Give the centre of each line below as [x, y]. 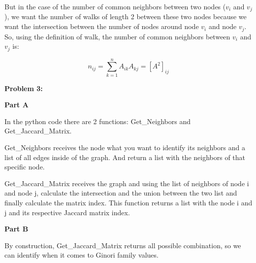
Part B [16, 229]
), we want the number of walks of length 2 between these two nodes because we [126, 16]
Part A [16, 105]
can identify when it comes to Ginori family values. [81, 255]
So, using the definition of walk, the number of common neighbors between [117, 36]
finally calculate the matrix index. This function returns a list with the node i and [128, 203]
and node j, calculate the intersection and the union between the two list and [121, 193]
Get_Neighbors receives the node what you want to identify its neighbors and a [125, 148]
